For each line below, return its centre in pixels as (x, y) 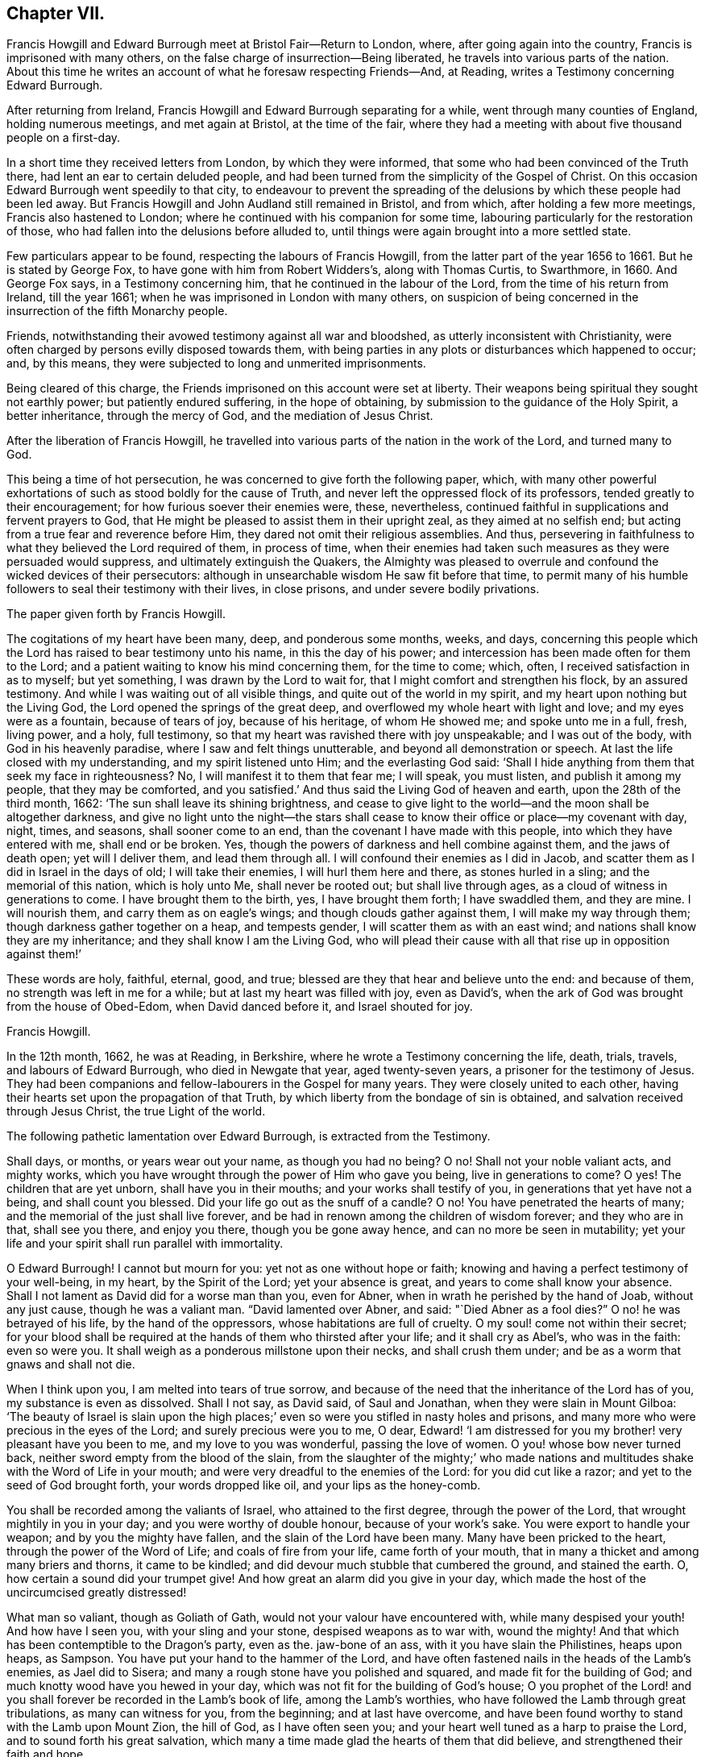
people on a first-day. (64, 138)
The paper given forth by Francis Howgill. (116, 614)
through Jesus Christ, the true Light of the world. (136, 1111)
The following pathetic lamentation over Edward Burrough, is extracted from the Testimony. (249, 1136)
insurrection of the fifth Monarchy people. (117, 311)
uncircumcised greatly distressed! (97, 1593)
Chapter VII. (56, 13)
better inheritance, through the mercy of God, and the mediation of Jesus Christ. (220, 416)
